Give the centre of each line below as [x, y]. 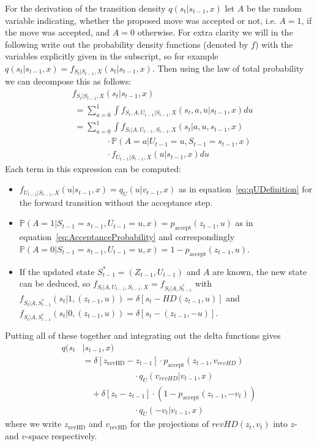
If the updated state [57, 271]
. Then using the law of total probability [228, 68]
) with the [274, 44]
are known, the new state [260, 271]
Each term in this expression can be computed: [93, 168]
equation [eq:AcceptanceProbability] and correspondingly [127, 237]
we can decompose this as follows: [68, 81]
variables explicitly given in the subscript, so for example [112, 56]
